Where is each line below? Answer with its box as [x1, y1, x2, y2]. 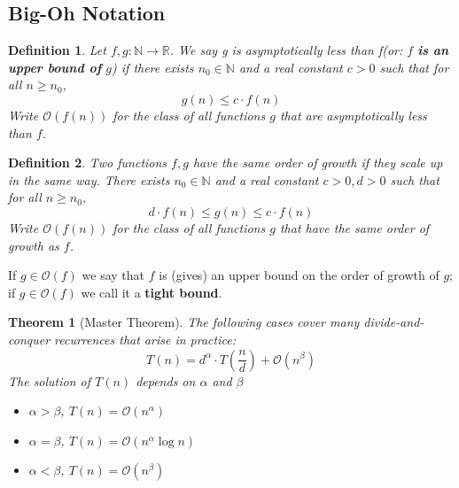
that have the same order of [279, 218, 430, 236]
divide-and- [363, 313, 424, 331]
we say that [82, 266, 145, 284]
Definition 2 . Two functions [8, 153, 167, 172]
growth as [8, 236, 59, 254]
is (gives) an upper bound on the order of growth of [159, 266, 440, 284]
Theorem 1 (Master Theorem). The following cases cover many [8, 313, 360, 331]
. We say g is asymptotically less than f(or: [169, 41, 403, 59]
